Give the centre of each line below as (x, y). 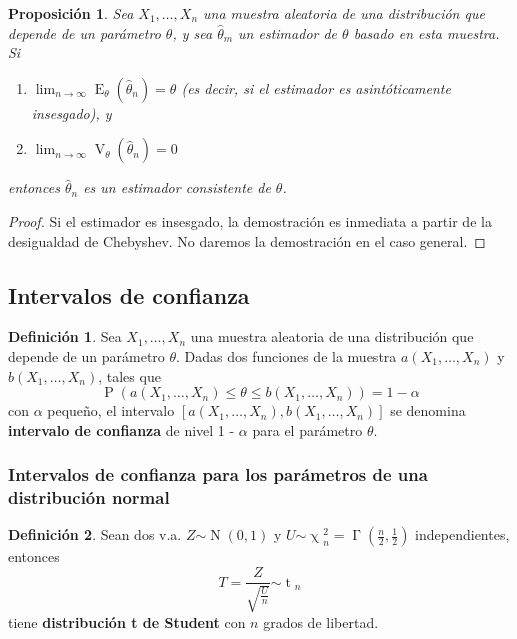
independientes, (462, 534)
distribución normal (89, 497)
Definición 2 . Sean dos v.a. (95, 534)
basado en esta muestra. (426, 32)
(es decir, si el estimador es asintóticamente (316, 87)
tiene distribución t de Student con (127, 621)
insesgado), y (71, 112)
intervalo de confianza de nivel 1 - (121, 429)
